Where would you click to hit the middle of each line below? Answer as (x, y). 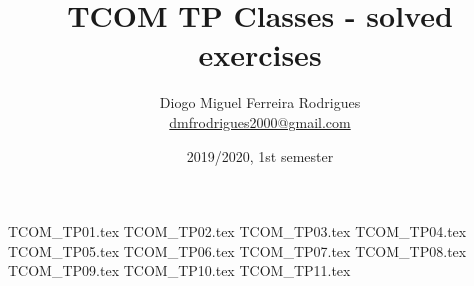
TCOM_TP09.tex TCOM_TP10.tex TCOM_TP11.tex (179, 270)
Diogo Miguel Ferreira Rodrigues (260, 102)
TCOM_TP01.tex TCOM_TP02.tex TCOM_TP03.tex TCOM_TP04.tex (237, 231)
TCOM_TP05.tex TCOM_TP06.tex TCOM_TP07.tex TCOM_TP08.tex (237, 250)
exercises (260, 54)
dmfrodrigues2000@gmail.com (260, 121)
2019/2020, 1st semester (260, 155)
